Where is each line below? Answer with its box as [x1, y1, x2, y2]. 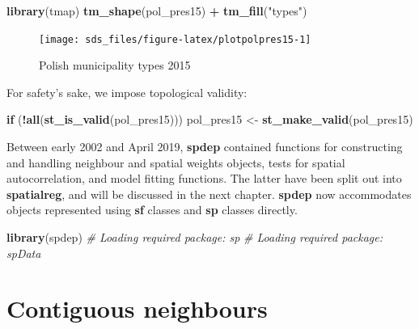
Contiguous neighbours [6, 292, 268, 325]
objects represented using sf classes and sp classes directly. [6, 201, 298, 218]
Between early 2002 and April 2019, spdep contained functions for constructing [6, 138, 403, 155]
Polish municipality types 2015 [39, 57, 191, 74]
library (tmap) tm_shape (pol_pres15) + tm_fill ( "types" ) [6, 2, 307, 19]
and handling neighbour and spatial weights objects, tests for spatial [6, 154, 345, 171]
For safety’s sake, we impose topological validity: [6, 83, 248, 100]
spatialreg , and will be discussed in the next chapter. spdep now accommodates [6, 185, 412, 202]
